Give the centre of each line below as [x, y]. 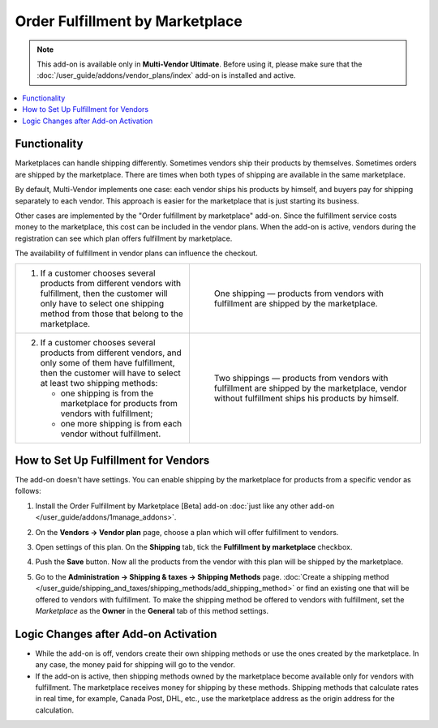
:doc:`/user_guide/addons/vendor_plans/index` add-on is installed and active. [166, 75]
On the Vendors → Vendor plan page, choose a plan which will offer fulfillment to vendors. [187, 532]
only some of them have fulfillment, [107, 362]
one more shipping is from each [121, 423]
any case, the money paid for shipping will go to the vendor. [135, 665]
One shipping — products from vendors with [299, 293]
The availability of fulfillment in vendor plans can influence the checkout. [137, 253]
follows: [28, 491]
